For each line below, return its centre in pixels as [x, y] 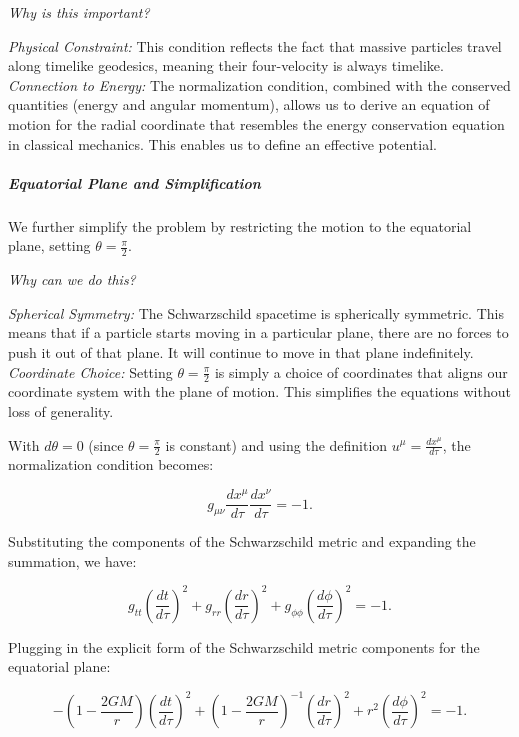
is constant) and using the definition [276, 444]
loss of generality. [61, 410]
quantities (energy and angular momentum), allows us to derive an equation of [249, 104]
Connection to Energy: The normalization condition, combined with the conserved [259, 84]
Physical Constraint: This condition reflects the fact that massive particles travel [255, 45]
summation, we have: [72, 560]
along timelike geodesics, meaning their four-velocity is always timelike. [226, 65]
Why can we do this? [72, 279]
